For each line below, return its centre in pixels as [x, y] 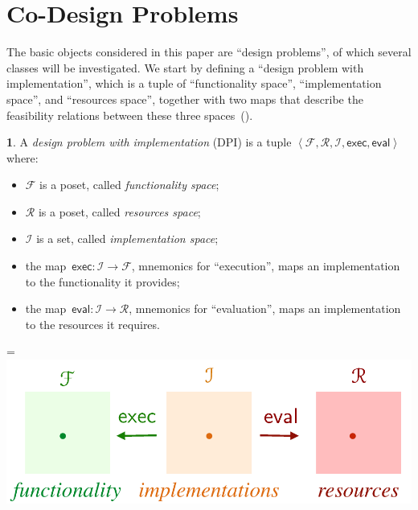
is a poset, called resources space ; [119, 211]
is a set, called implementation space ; [127, 239]
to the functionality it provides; [102, 281]
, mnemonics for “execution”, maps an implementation [266, 266]
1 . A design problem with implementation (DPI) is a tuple [149, 142]
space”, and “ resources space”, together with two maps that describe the [185, 99]
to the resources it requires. [92, 324]
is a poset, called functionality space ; [129, 185]
